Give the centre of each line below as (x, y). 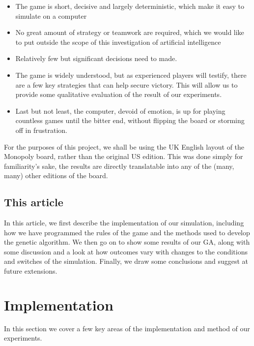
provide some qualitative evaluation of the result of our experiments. (119, 94)
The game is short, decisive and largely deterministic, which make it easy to (130, 6)
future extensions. (31, 271)
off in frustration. (41, 130)
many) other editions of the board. (56, 175)
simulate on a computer (51, 16)
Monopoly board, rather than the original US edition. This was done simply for (124, 156)
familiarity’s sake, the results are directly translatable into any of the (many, (119, 166)
